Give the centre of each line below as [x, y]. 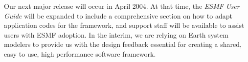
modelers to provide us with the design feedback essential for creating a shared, [123, 44]
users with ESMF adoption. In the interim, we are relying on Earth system [116, 34]
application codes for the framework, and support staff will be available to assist [124, 25]
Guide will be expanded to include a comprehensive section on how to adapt [118, 15]
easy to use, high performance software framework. [80, 53]
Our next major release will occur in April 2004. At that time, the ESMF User [122, 6]
